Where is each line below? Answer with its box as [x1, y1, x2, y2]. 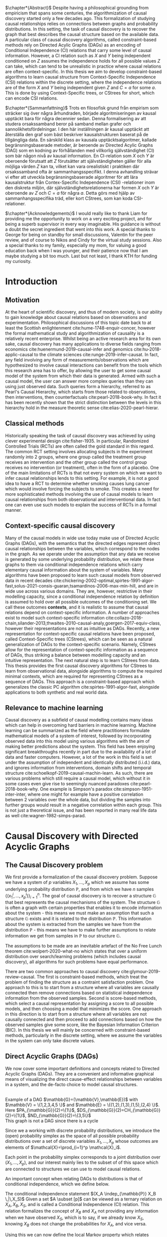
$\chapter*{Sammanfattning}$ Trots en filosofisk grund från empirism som [5, 105, 159, 111]
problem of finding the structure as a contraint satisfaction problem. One [5, 979, 154, 985]
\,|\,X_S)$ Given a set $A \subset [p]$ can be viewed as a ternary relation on [5, 1196, 163, 1202]
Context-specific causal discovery [5, 521, 116, 530]
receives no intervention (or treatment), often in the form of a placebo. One [5, 464, 159, 470]
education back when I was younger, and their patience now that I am [5, 248, 149, 253]
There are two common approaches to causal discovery [5, 968, 120, 974]
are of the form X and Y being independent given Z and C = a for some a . [5, 85, 156, 90]
